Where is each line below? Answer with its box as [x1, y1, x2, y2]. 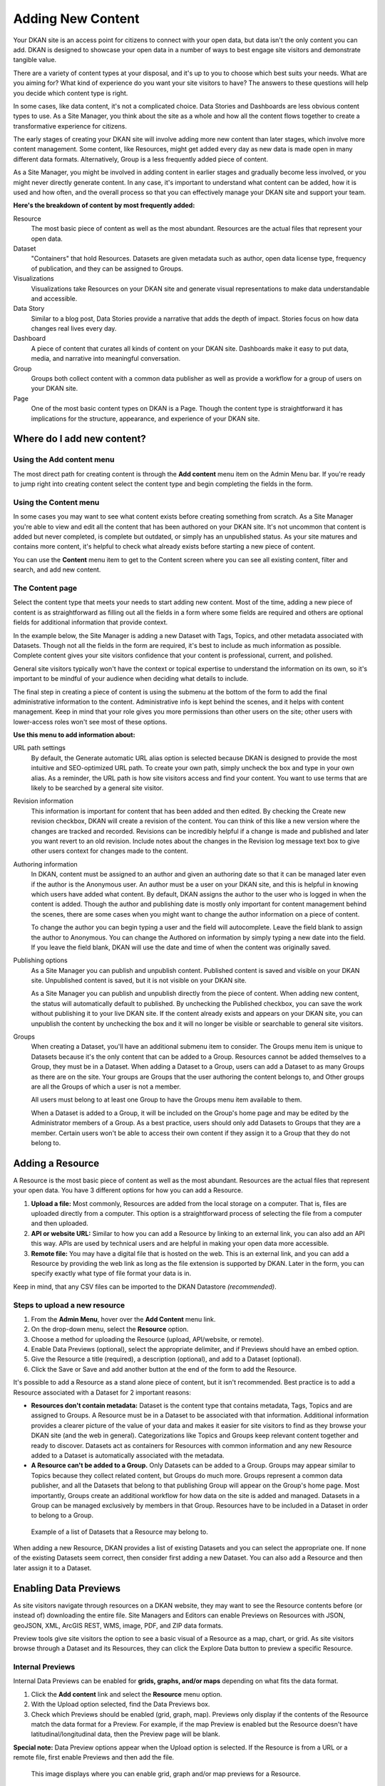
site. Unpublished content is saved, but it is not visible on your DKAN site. [31, 976, 247, 985]
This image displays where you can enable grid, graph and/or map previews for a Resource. [31, 1769, 301, 1778]
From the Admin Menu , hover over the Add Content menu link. [31, 1314, 216, 1323]
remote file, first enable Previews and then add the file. [13, 1753, 175, 1762]
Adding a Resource [13, 1157, 100, 1169]
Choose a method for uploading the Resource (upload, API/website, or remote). [31, 1334, 264, 1343]
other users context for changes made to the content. [31, 847, 188, 855]
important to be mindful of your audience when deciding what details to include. [13, 674, 249, 683]
